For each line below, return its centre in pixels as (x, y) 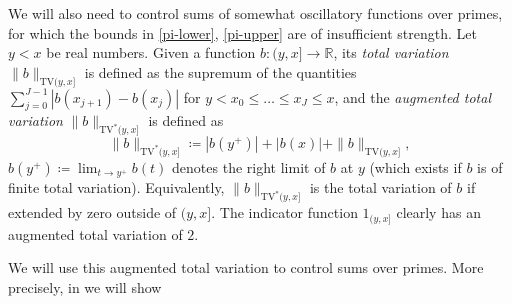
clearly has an (438, 212)
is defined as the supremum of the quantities (220, 71)
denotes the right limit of (249, 166)
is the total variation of (380, 187)
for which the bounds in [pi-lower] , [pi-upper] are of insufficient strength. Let (242, 32)
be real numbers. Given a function (151, 52)
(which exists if (415, 166)
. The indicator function (284, 212)
